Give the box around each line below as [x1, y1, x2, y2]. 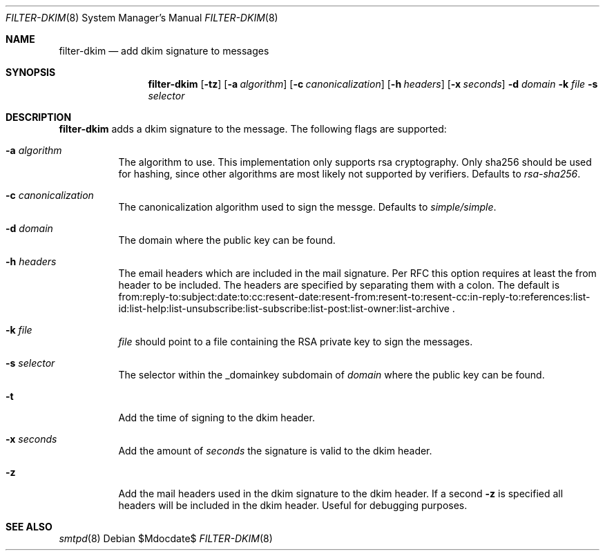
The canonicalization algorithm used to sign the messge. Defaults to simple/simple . [118, 201, 497, 213]
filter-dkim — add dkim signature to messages [59, 45, 269, 57]
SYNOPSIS [6, 66, 56, 78]
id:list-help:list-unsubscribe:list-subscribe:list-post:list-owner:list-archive [118, 303, 450, 314]
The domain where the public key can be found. [118, 234, 336, 246]
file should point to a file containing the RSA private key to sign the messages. [118, 336, 473, 347]
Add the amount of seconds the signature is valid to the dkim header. [118, 445, 432, 457]
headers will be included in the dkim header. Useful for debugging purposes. [118, 499, 468, 511]
